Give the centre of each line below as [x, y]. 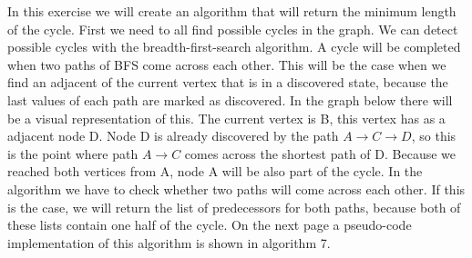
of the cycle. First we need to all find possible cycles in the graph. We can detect [233, 29]
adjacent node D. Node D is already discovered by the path [173, 136]
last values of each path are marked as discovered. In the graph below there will [230, 99]
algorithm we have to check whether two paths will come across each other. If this [236, 189]
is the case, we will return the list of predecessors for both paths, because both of [234, 207]
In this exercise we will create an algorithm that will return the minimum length [232, 11]
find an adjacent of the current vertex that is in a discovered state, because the [228, 82]
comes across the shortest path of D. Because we [320, 153]
